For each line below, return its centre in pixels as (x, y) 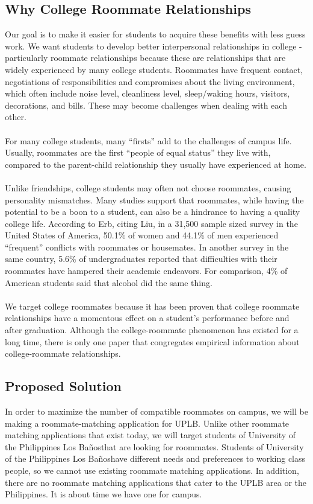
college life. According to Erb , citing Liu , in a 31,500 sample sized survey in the (151, 223)
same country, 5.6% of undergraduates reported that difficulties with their (141, 259)
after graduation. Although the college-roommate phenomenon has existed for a (152, 330)
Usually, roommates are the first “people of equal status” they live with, (138, 152)
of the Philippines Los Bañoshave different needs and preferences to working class (155, 458)
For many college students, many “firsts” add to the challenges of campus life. (148, 140)
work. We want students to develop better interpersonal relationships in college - (153, 46)
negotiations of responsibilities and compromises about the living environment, (150, 81)
